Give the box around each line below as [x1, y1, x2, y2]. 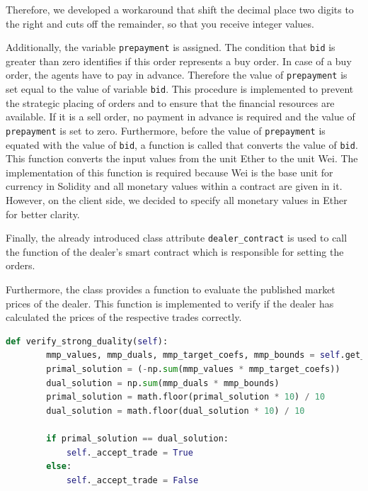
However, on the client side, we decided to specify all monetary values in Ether [6, 193, 347, 208]
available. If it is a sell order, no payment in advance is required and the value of [6, 109, 355, 124]
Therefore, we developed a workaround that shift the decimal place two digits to [6, 2, 354, 16]
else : [46, 461, 72, 472]
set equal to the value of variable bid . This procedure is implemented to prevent [6, 81, 354, 96]
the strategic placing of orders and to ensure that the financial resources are [6, 95, 335, 110]
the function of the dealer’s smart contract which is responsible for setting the [6, 244, 344, 259]
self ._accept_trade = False [66, 475, 199, 485]
